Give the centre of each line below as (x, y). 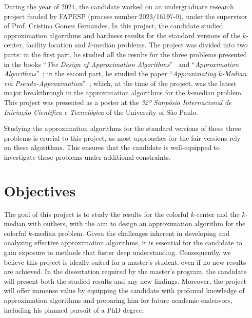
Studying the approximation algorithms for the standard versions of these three (123, 128)
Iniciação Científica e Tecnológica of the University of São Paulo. (101, 112)
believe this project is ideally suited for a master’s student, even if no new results (125, 262)
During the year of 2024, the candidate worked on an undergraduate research (119, 6)
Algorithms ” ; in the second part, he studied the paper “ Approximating (110, 74)
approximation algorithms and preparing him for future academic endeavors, (118, 300)
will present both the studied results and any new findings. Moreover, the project (125, 281)
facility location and (56, 45)
